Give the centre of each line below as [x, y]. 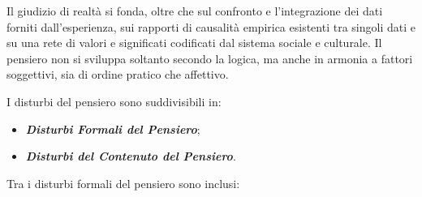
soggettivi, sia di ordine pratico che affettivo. [118, 74]
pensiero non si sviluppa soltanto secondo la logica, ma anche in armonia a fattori [210, 58]
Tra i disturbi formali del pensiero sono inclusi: [123, 183]
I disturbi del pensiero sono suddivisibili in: [114, 101]
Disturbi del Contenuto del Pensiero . [131, 156]
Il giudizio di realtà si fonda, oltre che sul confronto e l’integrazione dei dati [195, 11]
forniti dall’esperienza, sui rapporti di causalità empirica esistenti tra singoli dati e [211, 26]
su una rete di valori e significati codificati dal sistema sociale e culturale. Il [194, 43]
